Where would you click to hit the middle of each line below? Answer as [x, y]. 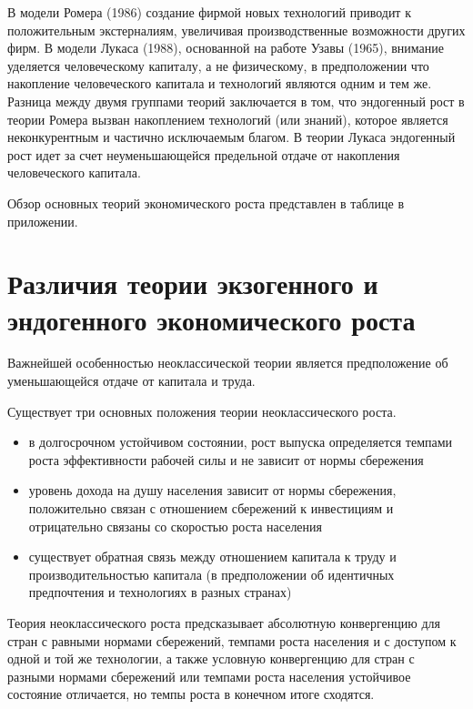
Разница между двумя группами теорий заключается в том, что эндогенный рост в [236, 101]
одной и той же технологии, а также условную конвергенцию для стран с [211, 658]
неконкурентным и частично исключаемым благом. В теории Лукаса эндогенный [231, 137]
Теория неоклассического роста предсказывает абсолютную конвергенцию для [224, 622]
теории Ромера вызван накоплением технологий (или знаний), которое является [228, 119]
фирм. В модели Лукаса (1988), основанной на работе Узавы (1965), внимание [226, 48]
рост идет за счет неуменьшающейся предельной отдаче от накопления [204, 154]
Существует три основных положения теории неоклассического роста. [202, 411]
